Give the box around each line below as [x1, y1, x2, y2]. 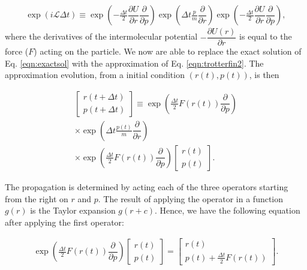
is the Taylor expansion [30, 204, 116, 217]
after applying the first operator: [5, 215, 124, 228]
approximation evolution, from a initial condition [5, 68, 185, 81]
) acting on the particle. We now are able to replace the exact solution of [34, 45, 302, 58]
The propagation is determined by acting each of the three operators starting [5, 180, 288, 193]
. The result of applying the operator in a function [98, 192, 284, 205]
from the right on [5, 192, 68, 205]
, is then [249, 68, 279, 81]
